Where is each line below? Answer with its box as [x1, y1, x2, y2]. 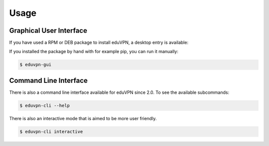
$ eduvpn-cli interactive [19, 129, 83, 134]
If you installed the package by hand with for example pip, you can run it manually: [9, 49, 179, 55]
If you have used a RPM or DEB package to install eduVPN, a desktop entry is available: [9, 40, 189, 46]
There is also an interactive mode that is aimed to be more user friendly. [9, 115, 157, 121]
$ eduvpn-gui [19, 62, 52, 68]
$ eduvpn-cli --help [19, 102, 70, 108]
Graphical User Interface [9, 26, 87, 35]
